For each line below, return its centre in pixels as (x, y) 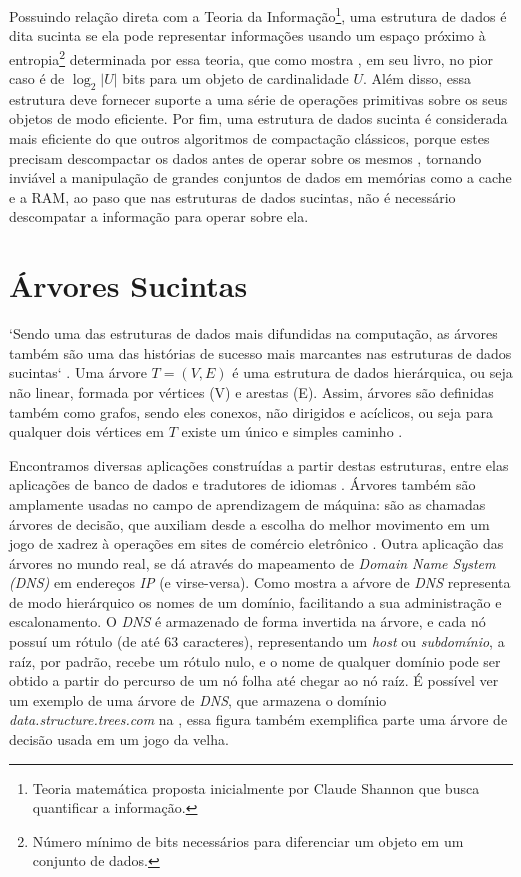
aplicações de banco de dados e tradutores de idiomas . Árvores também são (242, 484)
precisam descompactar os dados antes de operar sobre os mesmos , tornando (245, 157)
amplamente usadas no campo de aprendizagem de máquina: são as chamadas (247, 503)
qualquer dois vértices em (86, 431)
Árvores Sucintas (128, 285)
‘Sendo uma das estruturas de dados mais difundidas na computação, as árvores (253, 333)
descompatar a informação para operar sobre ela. (159, 216)
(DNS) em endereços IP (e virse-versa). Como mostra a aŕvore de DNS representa (260, 582)
